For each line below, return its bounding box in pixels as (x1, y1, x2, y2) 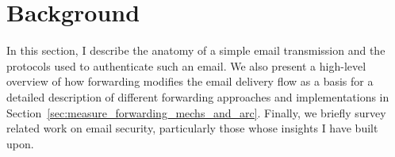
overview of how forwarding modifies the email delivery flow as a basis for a (6, 73, 374, 90)
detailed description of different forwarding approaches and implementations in (6, 88, 389, 105)
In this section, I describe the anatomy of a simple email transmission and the (6, 42, 385, 59)
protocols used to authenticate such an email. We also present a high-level (6, 57, 366, 74)
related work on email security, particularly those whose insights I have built (6, 120, 378, 136)
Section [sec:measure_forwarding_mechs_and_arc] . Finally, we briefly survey (6, 104, 386, 121)
